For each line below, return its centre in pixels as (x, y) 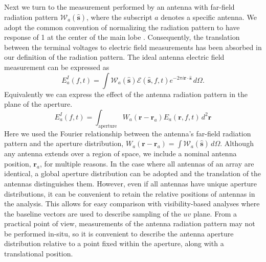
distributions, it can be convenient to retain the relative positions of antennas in (130, 193)
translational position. (39, 254)
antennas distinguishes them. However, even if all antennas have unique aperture (131, 183)
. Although (237, 143)
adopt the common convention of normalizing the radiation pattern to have (122, 27)
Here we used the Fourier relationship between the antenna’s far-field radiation (128, 133)
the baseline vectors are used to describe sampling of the (93, 213)
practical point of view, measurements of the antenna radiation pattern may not (130, 223)
